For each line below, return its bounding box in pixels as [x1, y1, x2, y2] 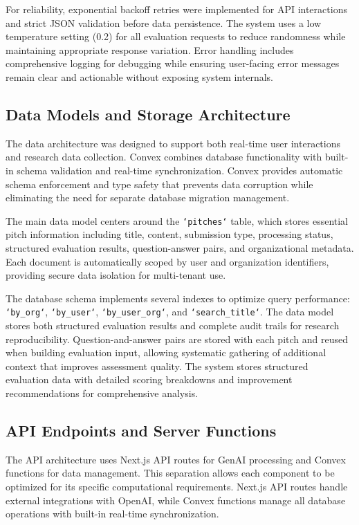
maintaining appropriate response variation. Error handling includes [6, 42, 294, 57]
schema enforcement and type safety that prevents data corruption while [6, 176, 313, 191]
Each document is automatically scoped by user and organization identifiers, [6, 254, 329, 268]
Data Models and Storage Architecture [6, 103, 291, 125]
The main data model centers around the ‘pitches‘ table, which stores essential [6, 213, 349, 228]
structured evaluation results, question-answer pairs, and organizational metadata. [6, 240, 354, 255]
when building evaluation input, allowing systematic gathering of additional [6, 345, 326, 360]
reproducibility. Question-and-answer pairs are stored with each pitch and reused [6, 331, 348, 346]
